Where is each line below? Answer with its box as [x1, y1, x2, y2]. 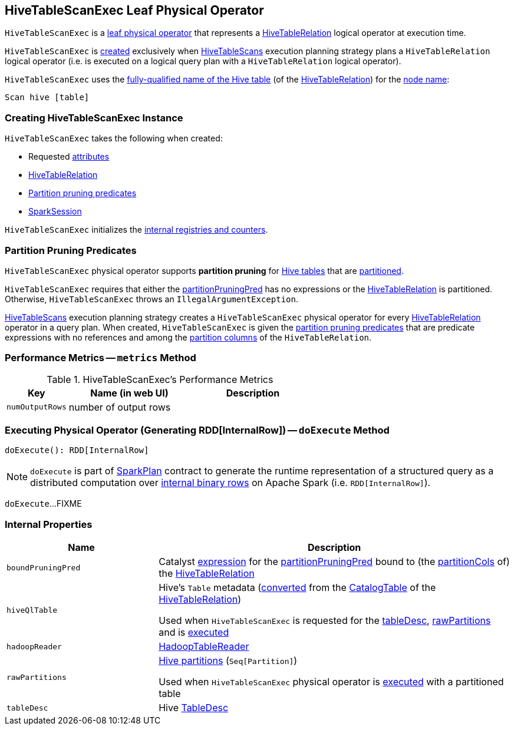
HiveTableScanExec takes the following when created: [5, 133, 223, 144]
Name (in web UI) [90, 387, 169, 399]
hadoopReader [6, 642, 62, 651]
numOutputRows [6, 402, 67, 412]
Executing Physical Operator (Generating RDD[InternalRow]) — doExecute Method [5, 424, 390, 437]
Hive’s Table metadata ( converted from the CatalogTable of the [159, 582, 436, 594]
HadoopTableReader [159, 640, 249, 653]
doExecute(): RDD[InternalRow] [5, 445, 149, 455]
